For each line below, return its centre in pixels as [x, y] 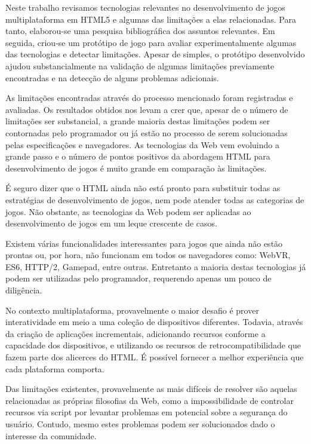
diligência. [24, 290]
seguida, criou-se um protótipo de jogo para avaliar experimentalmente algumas [151, 42]
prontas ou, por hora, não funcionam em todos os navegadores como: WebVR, [148, 255]
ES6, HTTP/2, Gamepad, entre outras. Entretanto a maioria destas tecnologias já [156, 266]
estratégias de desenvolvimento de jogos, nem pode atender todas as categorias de [155, 199]
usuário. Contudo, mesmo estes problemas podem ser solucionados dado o [140, 424]
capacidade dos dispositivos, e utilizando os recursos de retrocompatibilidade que [153, 345]
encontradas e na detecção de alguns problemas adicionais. [112, 77]
